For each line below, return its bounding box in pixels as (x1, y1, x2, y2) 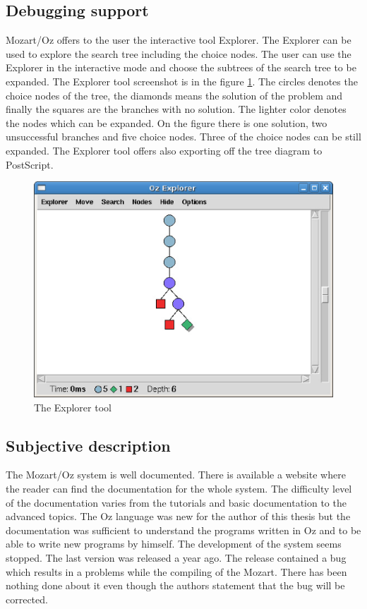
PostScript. (6, 157, 54, 171)
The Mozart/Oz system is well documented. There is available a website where (6, 467, 346, 482)
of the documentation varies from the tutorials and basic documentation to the (6, 495, 347, 509)
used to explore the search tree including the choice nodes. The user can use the (6, 46, 351, 61)
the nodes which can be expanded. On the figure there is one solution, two (6, 115, 327, 130)
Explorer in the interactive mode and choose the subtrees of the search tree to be (6, 60, 356, 75)
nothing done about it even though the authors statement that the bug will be (6, 578, 345, 593)
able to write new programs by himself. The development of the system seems (6, 536, 342, 551)
